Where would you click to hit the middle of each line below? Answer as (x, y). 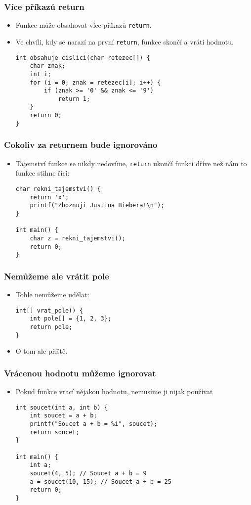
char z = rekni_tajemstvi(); (78, 238)
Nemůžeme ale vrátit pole (57, 276)
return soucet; (55, 432)
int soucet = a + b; (63, 416)
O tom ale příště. (42, 351)
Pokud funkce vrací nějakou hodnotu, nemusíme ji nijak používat (114, 391)
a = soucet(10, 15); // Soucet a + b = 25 (101, 482)
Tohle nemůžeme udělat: (52, 295)
